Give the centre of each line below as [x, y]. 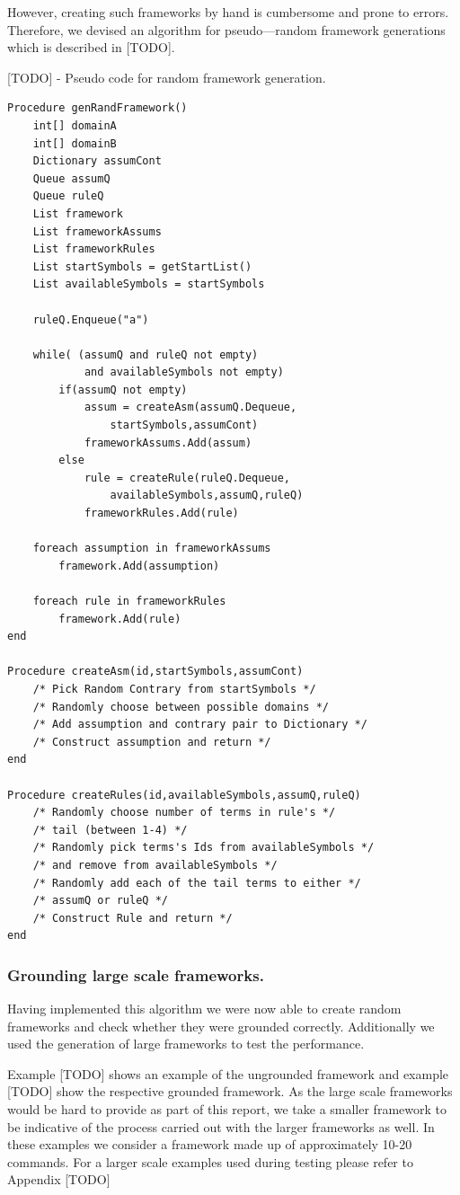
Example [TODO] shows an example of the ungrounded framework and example [228, 1073]
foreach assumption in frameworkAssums [152, 549]
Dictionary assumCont [97, 161]
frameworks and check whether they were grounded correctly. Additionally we [221, 1026]
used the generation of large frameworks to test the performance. [186, 1044]
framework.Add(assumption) [139, 566]
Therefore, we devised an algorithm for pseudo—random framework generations [226, 29]
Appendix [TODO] [59, 1179]
